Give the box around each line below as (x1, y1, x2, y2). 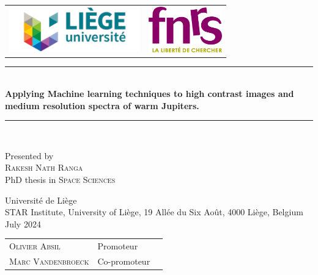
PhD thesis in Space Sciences (5, 173, 116, 185)
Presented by (5, 149, 54, 162)
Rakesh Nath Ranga (5, 161, 83, 174)
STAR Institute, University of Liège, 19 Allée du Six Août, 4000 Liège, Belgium (5, 205, 303, 218)
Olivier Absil (9, 240, 61, 252)
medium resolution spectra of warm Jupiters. (5, 99, 199, 112)
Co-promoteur (97, 254, 150, 267)
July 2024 (5, 217, 41, 230)
